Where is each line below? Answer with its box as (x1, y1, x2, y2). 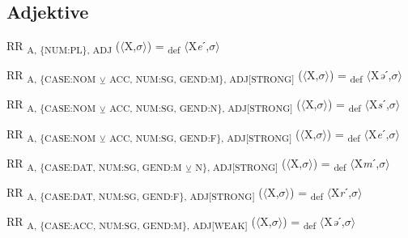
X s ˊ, (369, 96, 389, 113)
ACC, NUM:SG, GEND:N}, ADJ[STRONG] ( (109, 96, 301, 115)
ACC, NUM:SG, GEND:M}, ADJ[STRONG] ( (109, 66, 303, 86)
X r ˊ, (331, 183, 352, 200)
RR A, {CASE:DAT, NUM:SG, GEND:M (6, 154, 182, 173)
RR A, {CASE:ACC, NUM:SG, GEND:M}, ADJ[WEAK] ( (6, 212, 256, 232)
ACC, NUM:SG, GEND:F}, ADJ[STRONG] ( (109, 125, 300, 144)
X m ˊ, (354, 154, 380, 171)
